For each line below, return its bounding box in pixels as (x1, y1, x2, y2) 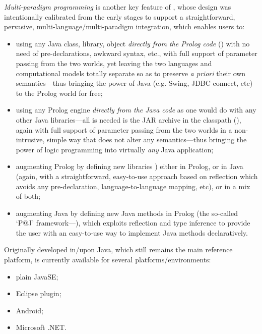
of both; (16, 191, 41, 201)
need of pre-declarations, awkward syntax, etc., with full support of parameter (16, 48, 257, 59)
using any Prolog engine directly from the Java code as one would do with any (16, 104, 256, 115)
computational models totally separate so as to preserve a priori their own (16, 68, 246, 78)
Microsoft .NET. (16, 322, 67, 332)
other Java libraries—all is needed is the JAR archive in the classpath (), (16, 114, 241, 125)
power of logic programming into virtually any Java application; (16, 144, 214, 154)
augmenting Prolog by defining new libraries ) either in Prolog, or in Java (16, 161, 243, 172)
